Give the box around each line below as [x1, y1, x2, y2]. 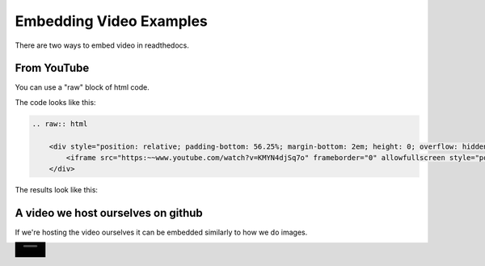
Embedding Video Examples [15, 12, 208, 30]
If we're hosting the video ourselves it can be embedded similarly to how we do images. [15, 227, 308, 238]
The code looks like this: [15, 97, 96, 107]
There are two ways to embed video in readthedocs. [15, 40, 189, 50]
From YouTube [15, 61, 90, 75]
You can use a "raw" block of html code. [15, 82, 150, 92]
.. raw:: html [32, 119, 88, 129]
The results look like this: [15, 185, 99, 195]
